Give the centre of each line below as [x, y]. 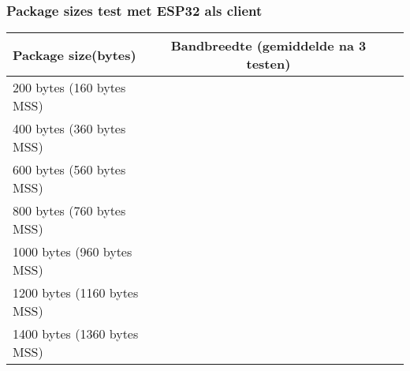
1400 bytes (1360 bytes [76, 334]
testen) [268, 64]
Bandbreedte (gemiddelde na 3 [268, 46]
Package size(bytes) [75, 54]
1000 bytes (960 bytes [73, 252]
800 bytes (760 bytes [69, 211]
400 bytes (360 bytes [69, 129]
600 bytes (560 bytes [69, 170]
